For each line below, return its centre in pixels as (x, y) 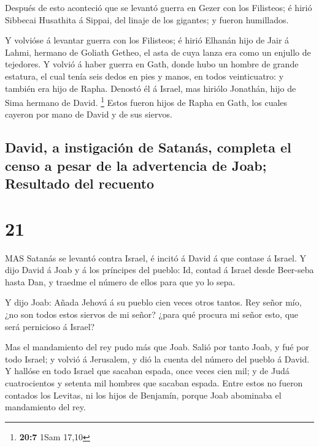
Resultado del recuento (80, 183)
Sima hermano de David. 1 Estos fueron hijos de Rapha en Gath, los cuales (146, 101)
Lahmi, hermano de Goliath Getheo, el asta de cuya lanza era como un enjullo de (158, 52)
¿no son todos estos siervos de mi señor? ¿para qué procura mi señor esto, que (152, 314)
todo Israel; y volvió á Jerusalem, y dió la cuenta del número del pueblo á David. (157, 359)
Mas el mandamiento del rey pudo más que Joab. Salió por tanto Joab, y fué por (157, 347)
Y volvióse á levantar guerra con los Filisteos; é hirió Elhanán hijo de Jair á (147, 40)
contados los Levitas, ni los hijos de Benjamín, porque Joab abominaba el (143, 395)
